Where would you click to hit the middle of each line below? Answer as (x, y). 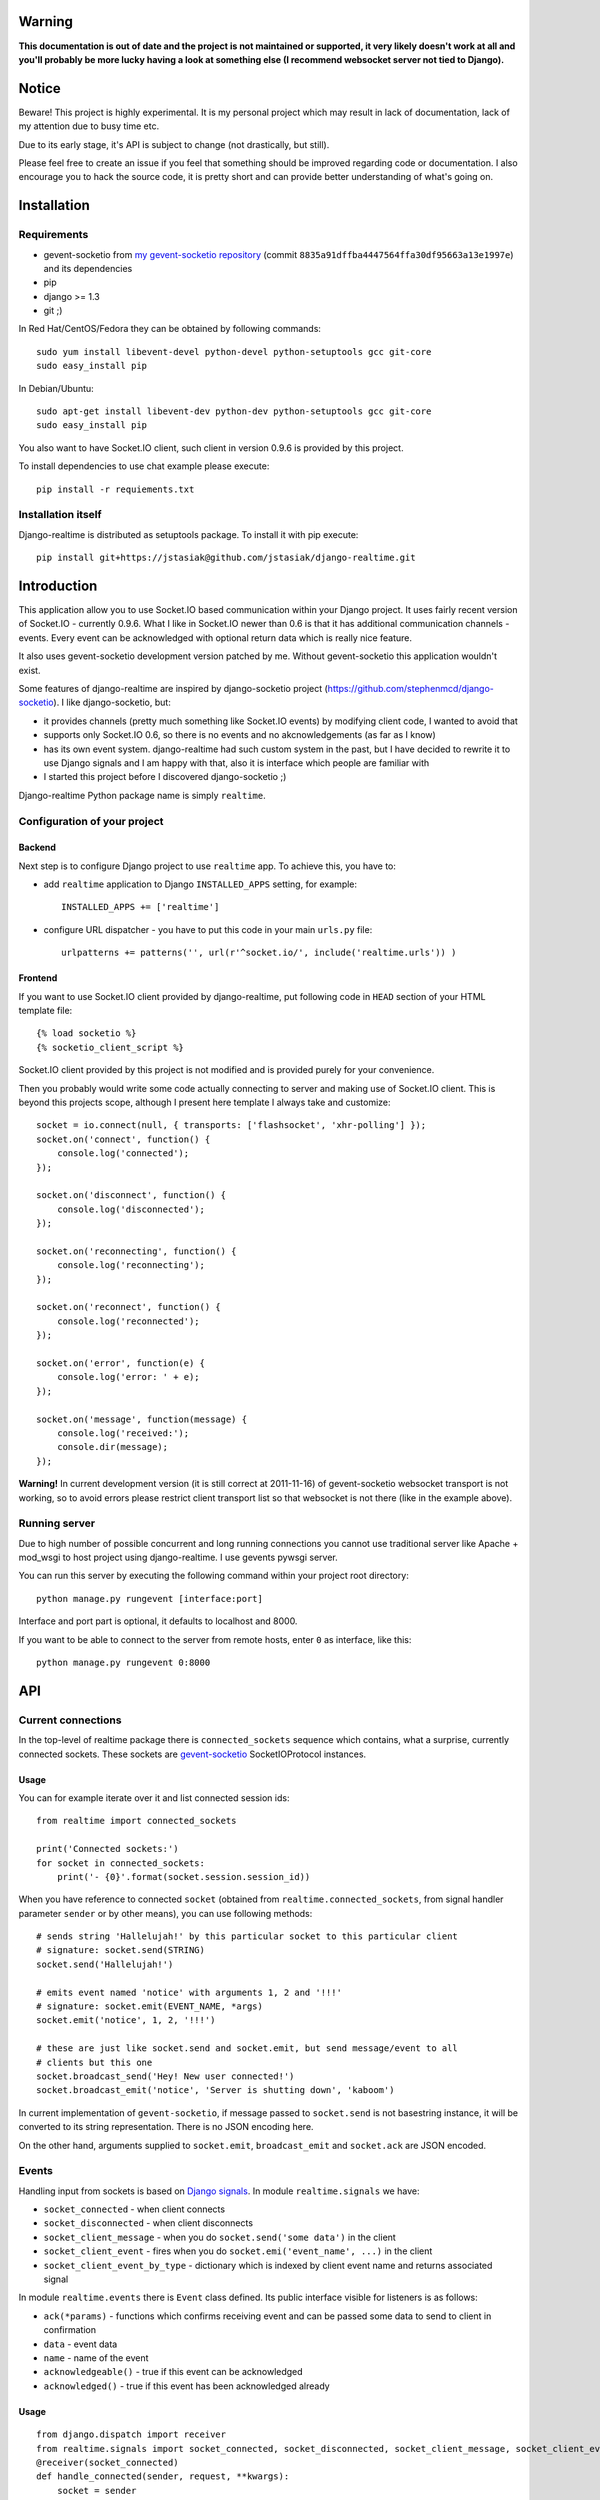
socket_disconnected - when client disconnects (148, 2223)
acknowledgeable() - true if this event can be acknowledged (173, 2372)
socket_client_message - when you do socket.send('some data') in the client (220, 2237)
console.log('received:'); (123, 1433)
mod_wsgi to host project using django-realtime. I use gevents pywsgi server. (178, 1557)
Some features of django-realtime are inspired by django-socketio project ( (173, 688)
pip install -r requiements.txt (115, 489)
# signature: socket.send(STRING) (120, 1950)
